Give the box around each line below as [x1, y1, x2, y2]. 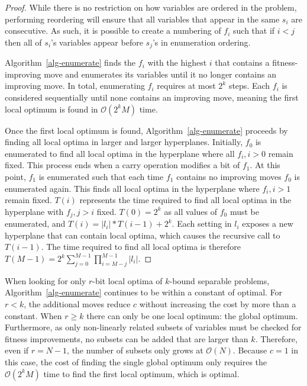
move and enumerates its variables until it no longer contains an [44, 67, 276, 80]
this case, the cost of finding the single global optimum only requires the [5, 355, 267, 368]
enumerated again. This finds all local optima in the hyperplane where [5, 182, 260, 194]
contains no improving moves [176, 170, 282, 182]
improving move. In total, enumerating [5, 79, 145, 92]
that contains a [215, 56, 270, 69]
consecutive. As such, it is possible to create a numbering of [5, 24, 221, 37]
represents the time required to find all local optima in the [79, 194, 292, 206]
